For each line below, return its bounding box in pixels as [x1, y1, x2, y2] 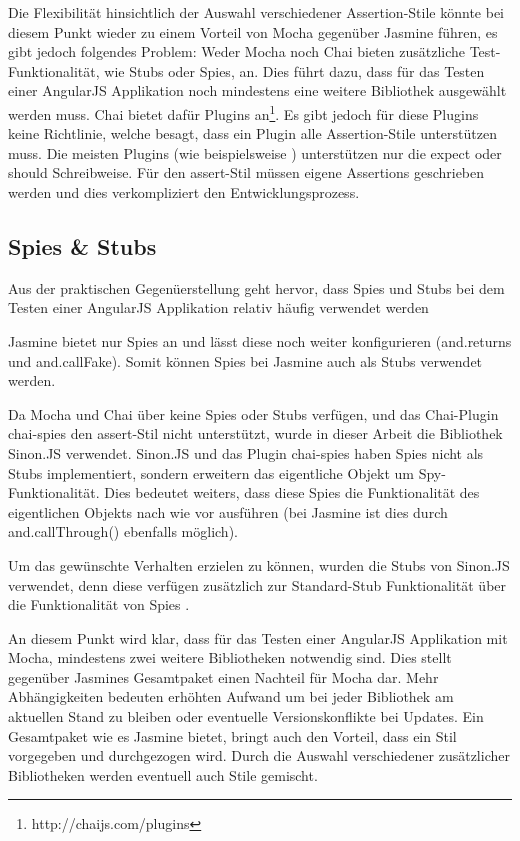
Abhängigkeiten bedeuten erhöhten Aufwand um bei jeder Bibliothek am [8, 686, 454, 707]
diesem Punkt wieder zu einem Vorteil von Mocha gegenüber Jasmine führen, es [8, 21, 498, 42]
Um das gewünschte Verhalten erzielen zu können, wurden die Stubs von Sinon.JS [8, 554, 510, 575]
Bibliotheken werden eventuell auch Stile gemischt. [8, 764, 318, 785]
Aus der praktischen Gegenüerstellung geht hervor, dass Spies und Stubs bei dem [8, 277, 505, 298]
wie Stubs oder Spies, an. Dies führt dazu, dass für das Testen [104, 60, 485, 81]
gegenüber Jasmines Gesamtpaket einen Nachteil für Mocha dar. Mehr [8, 666, 439, 687]
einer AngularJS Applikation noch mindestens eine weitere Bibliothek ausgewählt [8, 80, 507, 101]
